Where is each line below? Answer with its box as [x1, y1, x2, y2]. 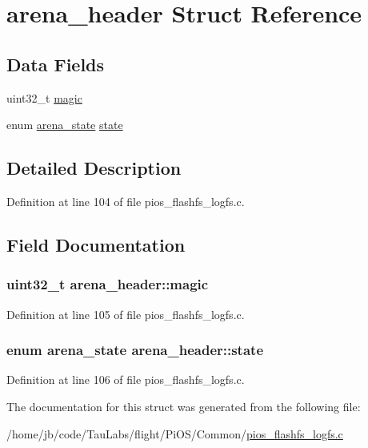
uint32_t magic [6, 89, 82, 106]
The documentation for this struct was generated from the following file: [6, 398, 361, 414]
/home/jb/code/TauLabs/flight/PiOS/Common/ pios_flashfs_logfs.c [6, 425, 343, 442]
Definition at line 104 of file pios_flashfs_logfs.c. [6, 192, 245, 209]
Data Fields [6, 51, 105, 76]
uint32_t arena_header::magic [6, 274, 209, 294]
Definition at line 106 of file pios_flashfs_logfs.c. [6, 371, 245, 388]
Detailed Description [6, 155, 182, 180]
